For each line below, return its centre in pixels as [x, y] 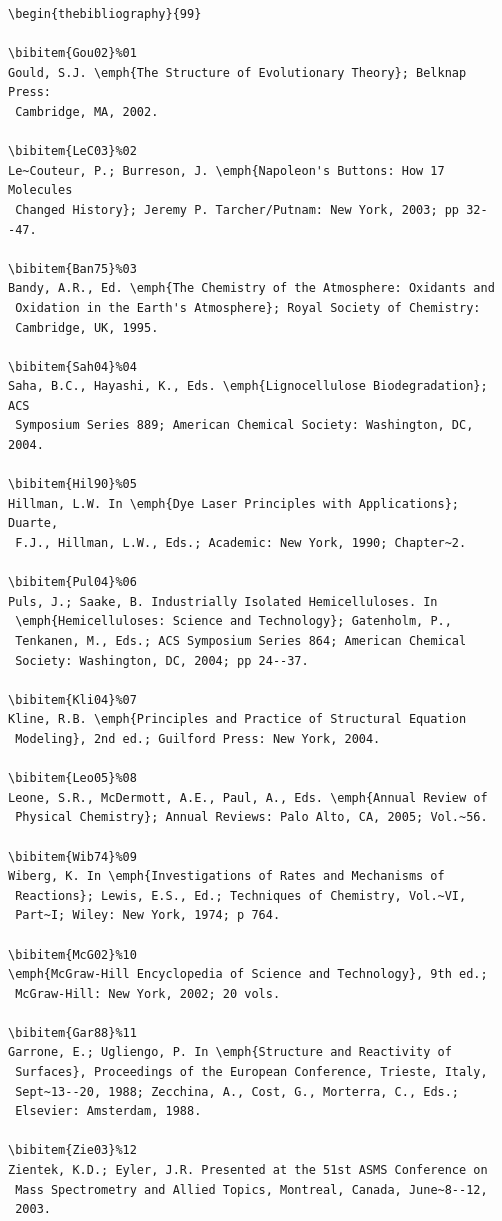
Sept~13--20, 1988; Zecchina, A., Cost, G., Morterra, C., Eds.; [237, 1091]
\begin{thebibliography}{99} [105, 14]
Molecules [40, 190]
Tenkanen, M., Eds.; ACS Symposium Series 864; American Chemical [241, 641]
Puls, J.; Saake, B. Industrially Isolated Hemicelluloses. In [223, 601]
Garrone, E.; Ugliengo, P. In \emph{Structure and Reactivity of [230, 1052]
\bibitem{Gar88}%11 [72, 1032]
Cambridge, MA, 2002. [87, 111]
